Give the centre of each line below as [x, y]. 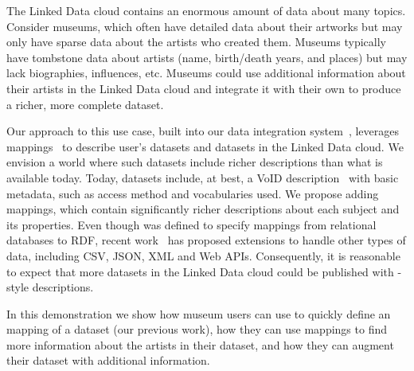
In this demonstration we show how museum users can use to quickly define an [199, 313]
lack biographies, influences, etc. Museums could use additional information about [206, 73]
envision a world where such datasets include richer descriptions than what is [195, 162]
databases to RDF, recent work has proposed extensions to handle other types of [206, 240]
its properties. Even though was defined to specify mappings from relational [191, 224]
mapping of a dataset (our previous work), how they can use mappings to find [197, 329]
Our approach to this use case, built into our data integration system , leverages [203, 131]
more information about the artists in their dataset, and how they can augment [200, 344]
